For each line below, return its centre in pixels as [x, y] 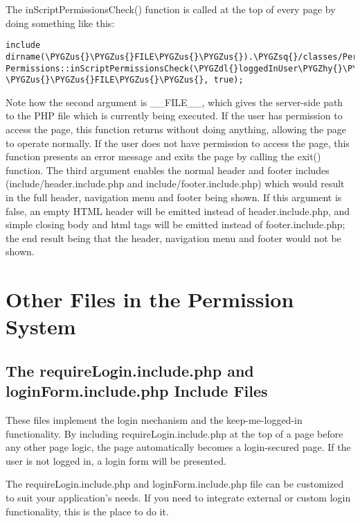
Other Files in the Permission [150, 299]
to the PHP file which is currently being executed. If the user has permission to [174, 115]
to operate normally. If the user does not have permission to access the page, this [178, 143]
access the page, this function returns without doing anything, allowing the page [176, 129]
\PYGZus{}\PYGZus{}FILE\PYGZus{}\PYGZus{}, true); [125, 80]
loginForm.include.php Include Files [137, 391]
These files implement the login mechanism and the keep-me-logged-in [154, 420]
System [41, 326]
